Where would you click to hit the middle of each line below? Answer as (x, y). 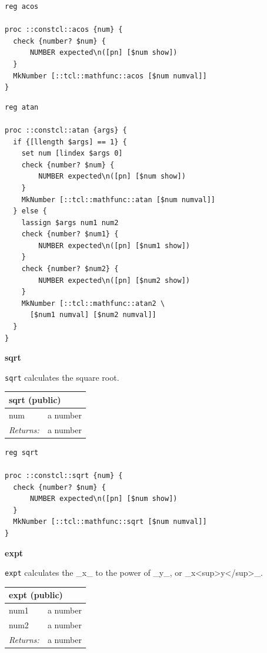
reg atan (22, 107)
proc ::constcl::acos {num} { (64, 30)
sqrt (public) (35, 399)
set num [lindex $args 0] (72, 154)
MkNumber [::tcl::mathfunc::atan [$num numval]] (118, 199)
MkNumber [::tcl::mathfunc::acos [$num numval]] (110, 76)
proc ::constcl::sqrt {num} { (64, 475)
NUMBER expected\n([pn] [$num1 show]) (114, 245)
